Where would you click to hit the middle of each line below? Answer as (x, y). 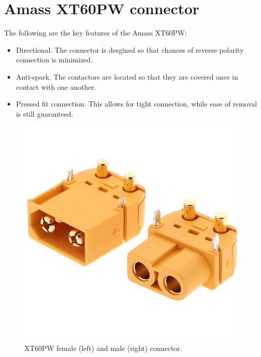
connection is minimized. (54, 60)
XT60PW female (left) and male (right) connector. (103, 348)
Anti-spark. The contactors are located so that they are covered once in (127, 76)
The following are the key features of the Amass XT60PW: (96, 33)
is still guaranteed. (45, 113)
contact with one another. (56, 86)
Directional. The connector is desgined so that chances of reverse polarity (130, 49)
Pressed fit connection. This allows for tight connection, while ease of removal (136, 104)
